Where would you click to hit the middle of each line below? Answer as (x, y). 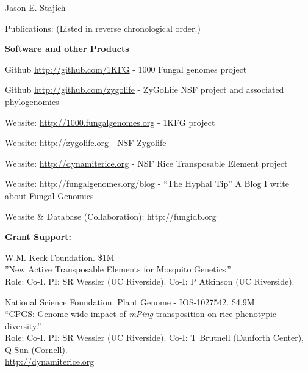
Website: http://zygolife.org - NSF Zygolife (86, 143)
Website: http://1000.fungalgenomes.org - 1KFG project (110, 122)
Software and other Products (67, 49)
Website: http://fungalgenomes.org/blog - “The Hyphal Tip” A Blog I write (147, 184)
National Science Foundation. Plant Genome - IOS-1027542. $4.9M (130, 301)
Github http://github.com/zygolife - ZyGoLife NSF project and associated (145, 89)
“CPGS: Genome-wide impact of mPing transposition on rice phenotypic (141, 314)
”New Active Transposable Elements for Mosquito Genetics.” (118, 269)
